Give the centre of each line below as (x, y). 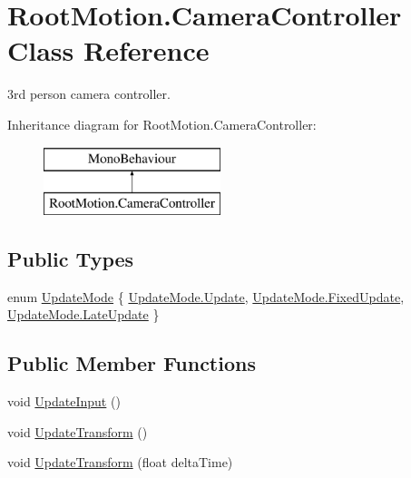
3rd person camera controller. (89, 94)
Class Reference (108, 50)
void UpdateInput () (64, 401)
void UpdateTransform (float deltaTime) (120, 462)
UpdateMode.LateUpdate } (83, 314)
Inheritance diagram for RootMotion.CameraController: (162, 124)
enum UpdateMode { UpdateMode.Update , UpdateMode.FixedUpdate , (206, 296)
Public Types (71, 259)
